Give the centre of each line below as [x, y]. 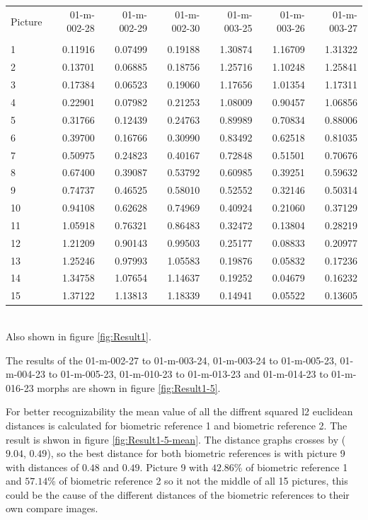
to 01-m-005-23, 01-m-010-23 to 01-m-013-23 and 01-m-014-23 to [188, 374]
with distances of [42, 467]
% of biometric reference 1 [291, 467]
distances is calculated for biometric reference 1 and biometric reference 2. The [177, 425]
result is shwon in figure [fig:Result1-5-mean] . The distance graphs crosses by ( [176, 439]
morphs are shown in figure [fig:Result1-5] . [129, 387]
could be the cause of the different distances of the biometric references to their [178, 494]
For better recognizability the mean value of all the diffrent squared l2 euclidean [179, 411]
